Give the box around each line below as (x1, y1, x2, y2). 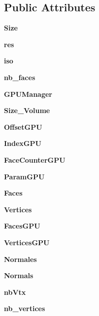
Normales (4, 254, 37, 264)
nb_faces (4, 72, 35, 82)
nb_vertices (4, 303, 45, 314)
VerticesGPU (4, 237, 50, 247)
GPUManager (4, 88, 52, 99)
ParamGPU (4, 171, 45, 181)
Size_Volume (4, 105, 50, 115)
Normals (4, 270, 33, 281)
